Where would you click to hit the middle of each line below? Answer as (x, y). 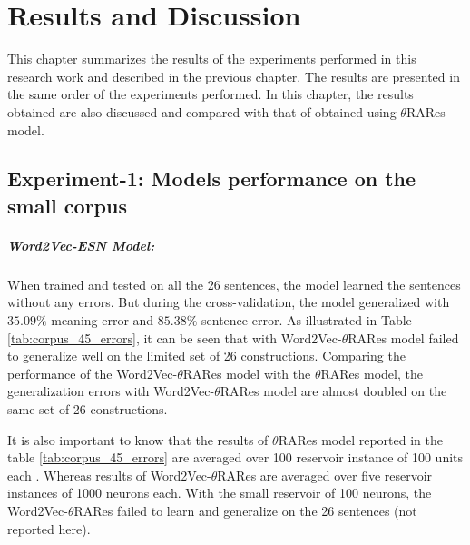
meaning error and (103, 320)
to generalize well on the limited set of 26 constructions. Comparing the (206, 356)
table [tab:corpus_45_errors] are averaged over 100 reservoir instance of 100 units (235, 457)
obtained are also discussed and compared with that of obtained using (202, 111)
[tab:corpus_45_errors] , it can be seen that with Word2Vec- (175, 337)
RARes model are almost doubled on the (333, 391)
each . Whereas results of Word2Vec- (109, 475)
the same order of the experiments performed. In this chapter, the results (211, 94)
